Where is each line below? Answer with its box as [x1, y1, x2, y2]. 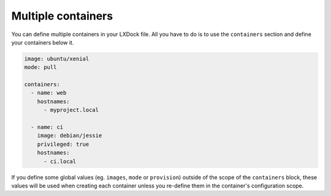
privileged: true [37, 140, 89, 148]
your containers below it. [11, 38, 74, 46]
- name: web [31, 89, 67, 96]
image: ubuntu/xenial [24, 55, 89, 62]
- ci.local [44, 158, 77, 165]
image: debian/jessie [37, 132, 102, 139]
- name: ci [31, 124, 64, 131]
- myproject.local [44, 107, 99, 114]
